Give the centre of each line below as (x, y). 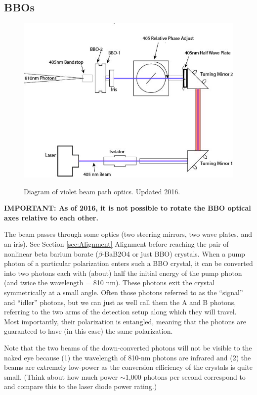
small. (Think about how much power (61, 376)
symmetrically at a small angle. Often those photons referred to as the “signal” (124, 292)
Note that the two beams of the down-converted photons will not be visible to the (128, 348)
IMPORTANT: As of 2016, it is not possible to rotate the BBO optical (128, 208)
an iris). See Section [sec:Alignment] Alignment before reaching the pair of (116, 244)
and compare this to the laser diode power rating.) (81, 386)
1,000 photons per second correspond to (185, 376)
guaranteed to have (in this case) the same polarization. (88, 331)
